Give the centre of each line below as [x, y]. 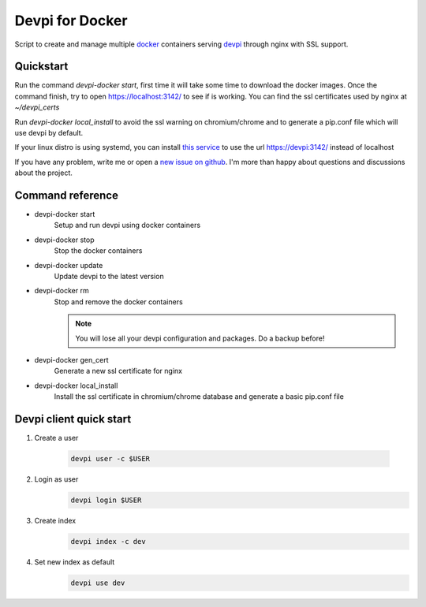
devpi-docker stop [64, 240]
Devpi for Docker [71, 20]
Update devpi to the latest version [109, 277]
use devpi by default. [49, 133]
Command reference [66, 196]
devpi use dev [98, 583]
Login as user [56, 479]
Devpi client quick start [73, 419]
